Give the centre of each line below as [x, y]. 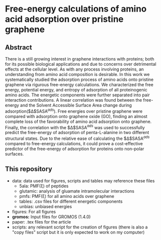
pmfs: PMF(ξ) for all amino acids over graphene [67, 196]
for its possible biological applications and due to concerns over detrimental [81, 64]
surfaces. [15, 154]
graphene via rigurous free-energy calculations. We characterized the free [79, 85]
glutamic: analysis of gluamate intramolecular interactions [77, 191]
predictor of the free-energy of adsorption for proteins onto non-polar [74, 149]
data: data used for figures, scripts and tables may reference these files [83, 180]
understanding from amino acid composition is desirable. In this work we [77, 74]
